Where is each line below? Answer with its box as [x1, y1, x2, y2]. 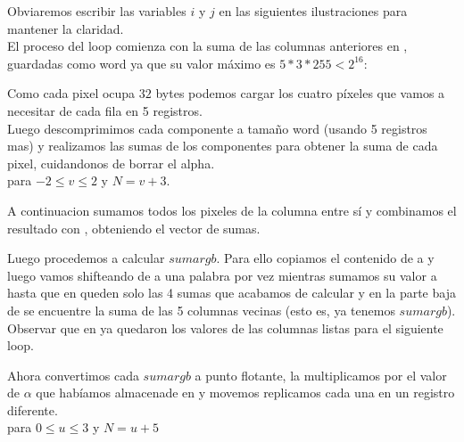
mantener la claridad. [7, 19, 124, 37]
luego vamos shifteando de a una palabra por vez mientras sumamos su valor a [7, 266, 437, 284]
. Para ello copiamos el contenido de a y [216, 249, 435, 267]
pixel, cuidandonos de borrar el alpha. [7, 153, 215, 172]
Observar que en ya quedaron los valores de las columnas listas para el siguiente [7, 318, 443, 337]
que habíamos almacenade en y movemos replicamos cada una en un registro [36, 383, 455, 402]
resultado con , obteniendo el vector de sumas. [7, 218, 261, 237]
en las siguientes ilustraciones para [219, 2, 408, 20]
